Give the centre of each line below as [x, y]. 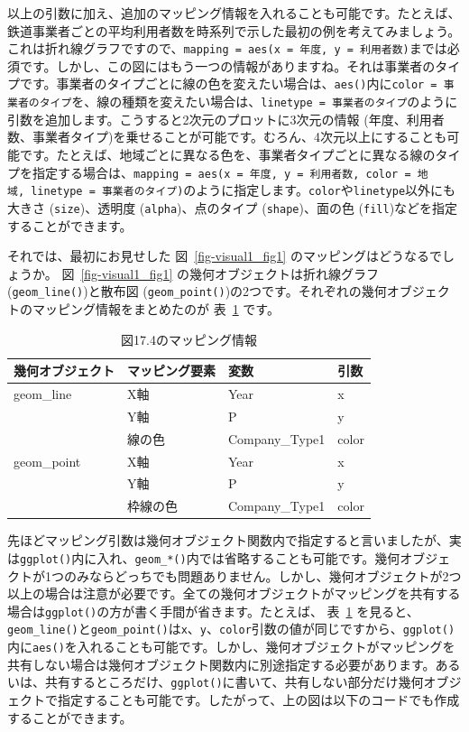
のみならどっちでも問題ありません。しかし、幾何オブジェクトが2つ [262, 575]
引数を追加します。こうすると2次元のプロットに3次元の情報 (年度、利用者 [226, 119]
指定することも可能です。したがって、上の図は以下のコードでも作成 [258, 699]
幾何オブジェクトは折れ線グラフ [285, 273]
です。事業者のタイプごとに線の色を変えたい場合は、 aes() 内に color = [228, 83]
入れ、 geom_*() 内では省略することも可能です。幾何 [248, 557]
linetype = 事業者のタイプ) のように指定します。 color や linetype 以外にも [244, 190]
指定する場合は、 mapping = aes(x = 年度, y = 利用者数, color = [221, 172]
